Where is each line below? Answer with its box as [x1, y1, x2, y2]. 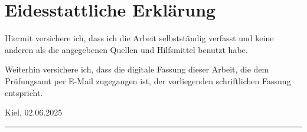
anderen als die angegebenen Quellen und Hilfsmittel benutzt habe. [5, 43, 248, 55]
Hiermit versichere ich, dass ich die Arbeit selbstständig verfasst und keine [5, 32, 274, 44]
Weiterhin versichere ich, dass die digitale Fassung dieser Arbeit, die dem [5, 63, 269, 75]
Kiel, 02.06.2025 [5, 106, 63, 118]
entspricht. [5, 86, 43, 98]
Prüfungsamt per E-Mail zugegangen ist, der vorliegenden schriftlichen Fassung [5, 74, 291, 87]
